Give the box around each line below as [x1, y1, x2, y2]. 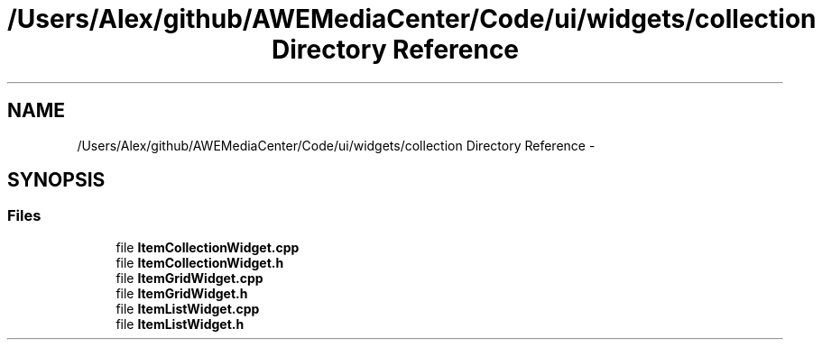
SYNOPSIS [7, 169, 106, 192]
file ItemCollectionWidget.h [115, 254, 284, 270]
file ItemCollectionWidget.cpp [115, 239, 300, 255]
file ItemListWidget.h [115, 315, 245, 332]
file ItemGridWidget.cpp [115, 269, 263, 286]
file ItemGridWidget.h [115, 285, 248, 301]
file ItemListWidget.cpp [115, 300, 260, 316]
